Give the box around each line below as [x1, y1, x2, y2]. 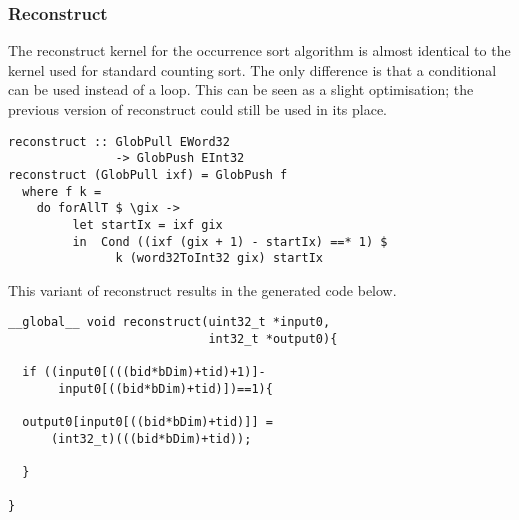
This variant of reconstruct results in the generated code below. [8, 279, 397, 300]
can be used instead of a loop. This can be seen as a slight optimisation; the [8, 79, 474, 100]
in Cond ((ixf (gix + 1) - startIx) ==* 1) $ [72, 234, 388, 249]
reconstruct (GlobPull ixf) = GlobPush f [8, 167, 288, 182]
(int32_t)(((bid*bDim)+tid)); [50, 432, 252, 447]
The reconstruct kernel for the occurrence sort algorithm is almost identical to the [8, 40, 511, 61]
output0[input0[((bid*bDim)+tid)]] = [22, 415, 273, 430]
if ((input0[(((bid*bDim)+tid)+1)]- [22, 365, 266, 380]
